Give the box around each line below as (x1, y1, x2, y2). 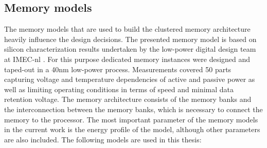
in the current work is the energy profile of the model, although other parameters (4, 124, 260, 135)
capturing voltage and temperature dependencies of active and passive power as (4, 74, 255, 84)
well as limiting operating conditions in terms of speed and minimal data (4, 83, 234, 94)
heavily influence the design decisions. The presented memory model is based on (4, 33, 257, 44)
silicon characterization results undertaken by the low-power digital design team (4, 44, 256, 54)
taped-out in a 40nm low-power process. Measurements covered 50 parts (4, 64, 232, 74)
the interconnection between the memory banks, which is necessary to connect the (4, 103, 263, 114)
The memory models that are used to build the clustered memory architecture (4, 24, 251, 34)
